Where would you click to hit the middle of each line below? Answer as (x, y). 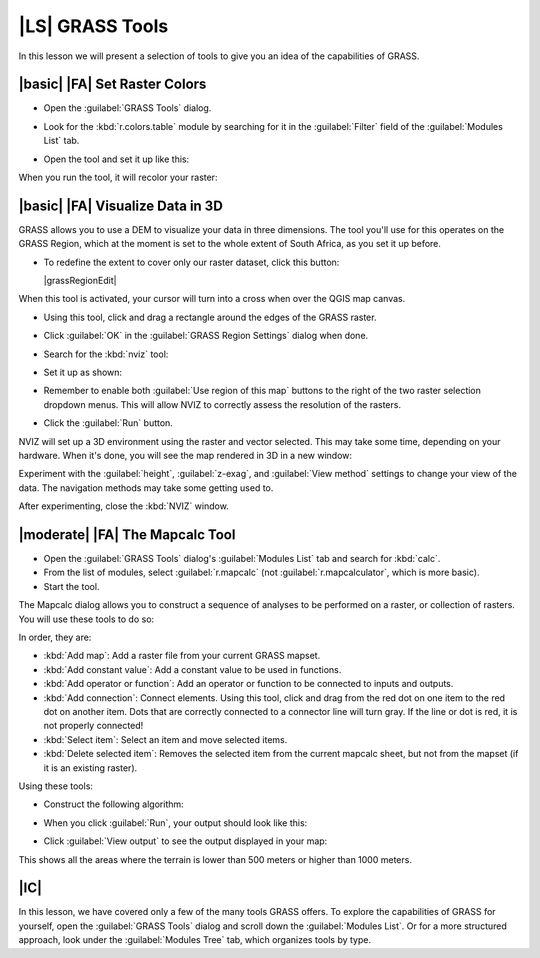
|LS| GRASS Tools (93, 26)
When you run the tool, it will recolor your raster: (118, 177)
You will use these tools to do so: (86, 619)
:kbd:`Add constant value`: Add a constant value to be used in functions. (192, 669)
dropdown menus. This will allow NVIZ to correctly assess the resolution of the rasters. (222, 404)
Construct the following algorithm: (113, 804)
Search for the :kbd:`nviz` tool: (106, 354)
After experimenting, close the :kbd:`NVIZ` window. (123, 506)
